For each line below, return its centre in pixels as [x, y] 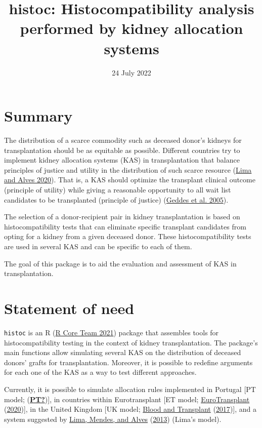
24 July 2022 [132, 72]
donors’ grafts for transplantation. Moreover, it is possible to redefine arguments [128, 362]
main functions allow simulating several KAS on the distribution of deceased [123, 352]
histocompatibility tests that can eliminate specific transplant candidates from [125, 226]
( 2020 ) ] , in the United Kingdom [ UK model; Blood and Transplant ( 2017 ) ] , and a [130, 409]
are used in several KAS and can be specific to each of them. [98, 246]
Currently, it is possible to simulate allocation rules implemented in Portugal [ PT [130, 389]
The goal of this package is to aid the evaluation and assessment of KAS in [120, 263]
